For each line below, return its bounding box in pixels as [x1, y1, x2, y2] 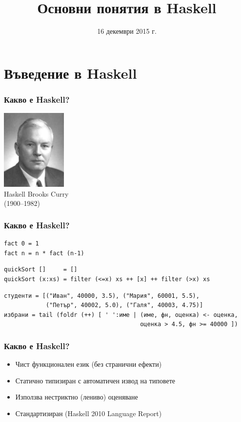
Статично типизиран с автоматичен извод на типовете [15, 375, 175, 385]
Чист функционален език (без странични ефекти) [15, 359, 162, 369]
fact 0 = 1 [4, 240, 39, 247]
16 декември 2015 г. [97, 26, 157, 36]
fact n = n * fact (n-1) [4, 249, 84, 257]
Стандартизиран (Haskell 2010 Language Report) [15, 408, 162, 419]
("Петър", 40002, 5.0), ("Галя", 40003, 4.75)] [45, 302, 203, 309]
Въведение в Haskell [4, 63, 137, 83]
